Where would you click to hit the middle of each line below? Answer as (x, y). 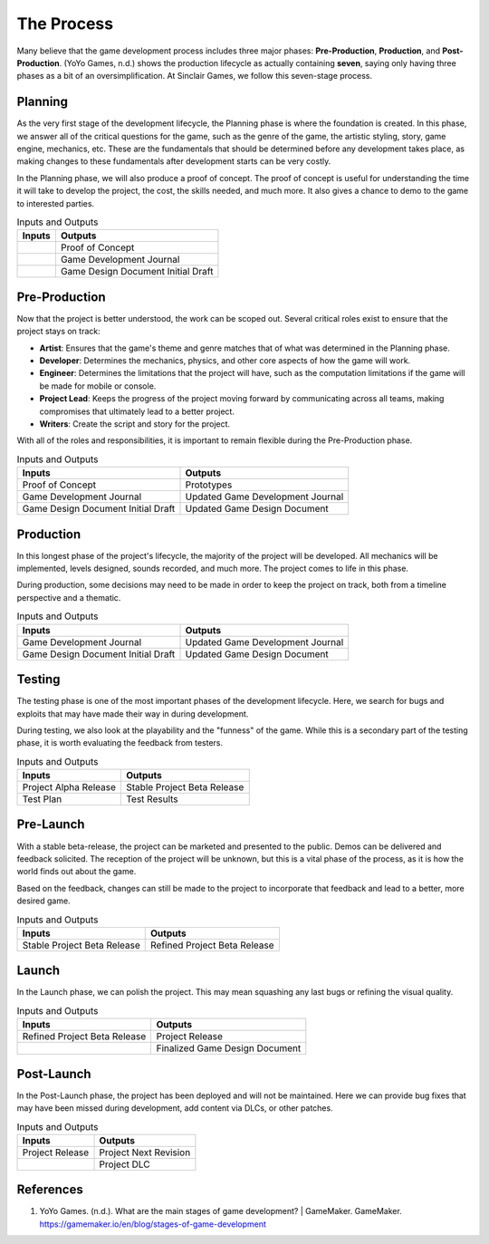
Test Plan (42, 799)
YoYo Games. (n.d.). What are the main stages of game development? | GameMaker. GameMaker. (221, 1211)
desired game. (44, 901)
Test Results (152, 799)
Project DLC (125, 1164)
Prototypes (209, 485)
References (50, 1190)
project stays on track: (58, 332)
